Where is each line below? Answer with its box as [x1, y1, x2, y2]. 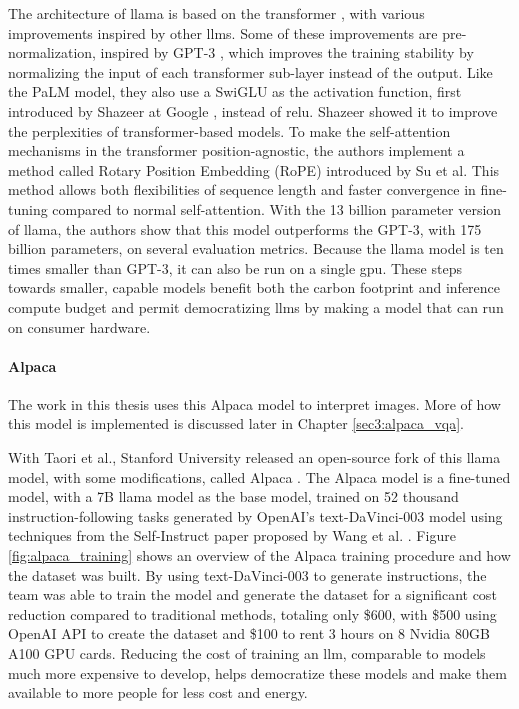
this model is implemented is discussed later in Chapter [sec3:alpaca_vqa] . [8, 413, 465, 434]
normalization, [8, 42, 96, 63]
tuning [8, 198, 48, 219]
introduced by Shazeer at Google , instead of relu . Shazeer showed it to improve [8, 100, 498, 121]
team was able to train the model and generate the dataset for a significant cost [8, 584, 497, 605]
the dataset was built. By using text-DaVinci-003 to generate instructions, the [8, 564, 487, 585]
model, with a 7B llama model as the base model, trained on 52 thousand [8, 486, 459, 507]
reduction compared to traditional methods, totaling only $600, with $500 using [8, 603, 497, 624]
